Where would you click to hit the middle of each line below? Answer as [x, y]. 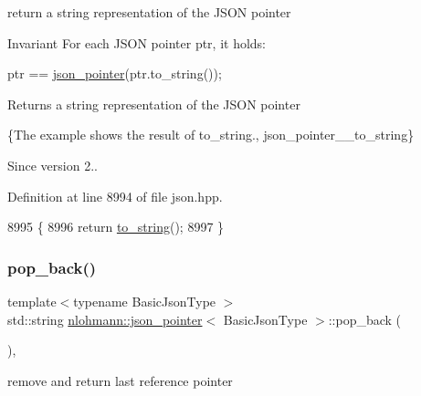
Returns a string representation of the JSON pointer [154, 104]
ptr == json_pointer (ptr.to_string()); [115, 73]
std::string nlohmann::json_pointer [105, 319]
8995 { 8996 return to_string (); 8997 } [116, 227]
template [32, 301]
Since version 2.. [53, 165]
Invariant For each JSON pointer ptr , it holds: [137, 42]
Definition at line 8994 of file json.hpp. [115, 196]
